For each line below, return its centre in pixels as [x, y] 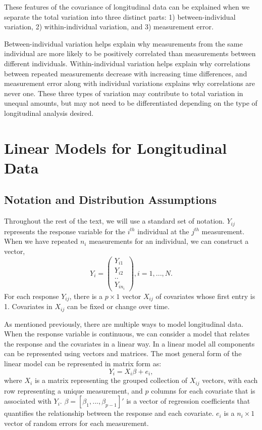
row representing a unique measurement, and [73, 390]
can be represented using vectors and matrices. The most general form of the [123, 353]
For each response [32, 296]
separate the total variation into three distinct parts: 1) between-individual [120, 16]
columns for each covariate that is [203, 390]
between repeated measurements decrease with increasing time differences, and [126, 73]
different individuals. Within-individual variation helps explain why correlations [127, 63]
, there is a [86, 296]
